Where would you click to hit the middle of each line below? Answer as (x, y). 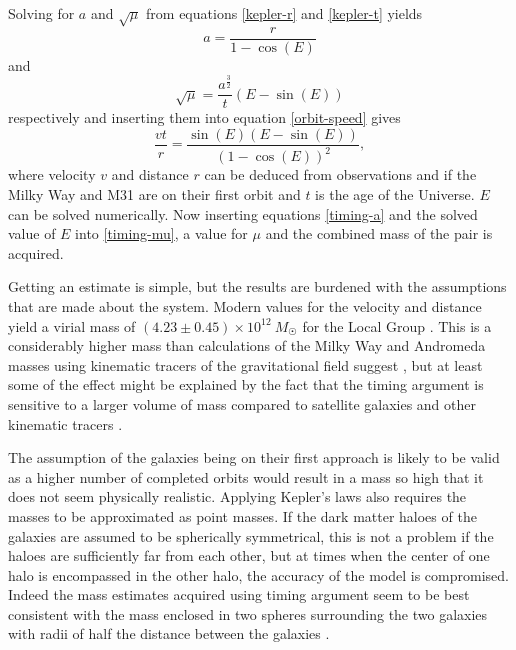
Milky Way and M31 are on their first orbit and (154, 194)
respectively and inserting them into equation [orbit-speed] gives (204, 117)
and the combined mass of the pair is (379, 233)
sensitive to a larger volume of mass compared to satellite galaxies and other (242, 403)
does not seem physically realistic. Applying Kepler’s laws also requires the (237, 496)
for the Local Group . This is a (397, 325)
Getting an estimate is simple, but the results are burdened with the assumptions (257, 286)
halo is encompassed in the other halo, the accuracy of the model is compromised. (258, 574)
